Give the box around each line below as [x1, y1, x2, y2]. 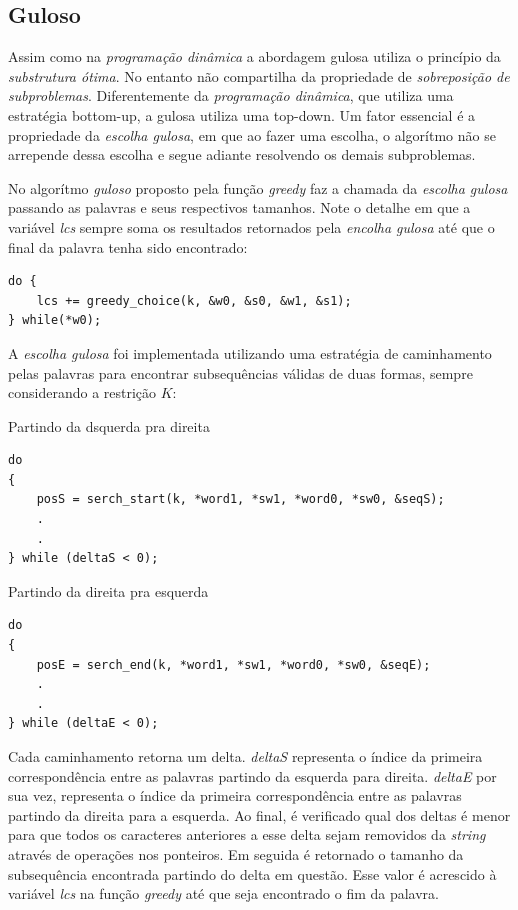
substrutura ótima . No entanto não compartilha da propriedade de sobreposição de [8, 65, 510, 86]
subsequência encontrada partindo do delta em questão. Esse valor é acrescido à [8, 863, 497, 884]
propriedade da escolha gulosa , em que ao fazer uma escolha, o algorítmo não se [8, 124, 496, 145]
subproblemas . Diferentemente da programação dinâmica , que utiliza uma [8, 85, 454, 106]
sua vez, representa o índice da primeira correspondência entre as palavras [8, 785, 462, 806]
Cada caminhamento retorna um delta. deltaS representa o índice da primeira [8, 746, 483, 767]
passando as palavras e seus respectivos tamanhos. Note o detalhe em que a [8, 197, 471, 218]
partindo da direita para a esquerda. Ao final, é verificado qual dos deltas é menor [8, 804, 511, 825]
